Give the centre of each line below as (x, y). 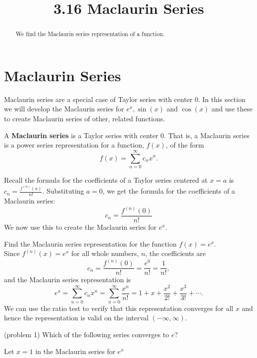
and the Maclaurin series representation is (68, 280)
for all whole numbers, (105, 253)
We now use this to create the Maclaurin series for (80, 227)
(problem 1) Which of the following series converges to (87, 334)
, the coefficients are (176, 253)
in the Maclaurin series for (75, 351)
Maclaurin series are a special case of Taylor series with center (98, 99)
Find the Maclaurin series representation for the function (90, 243)
